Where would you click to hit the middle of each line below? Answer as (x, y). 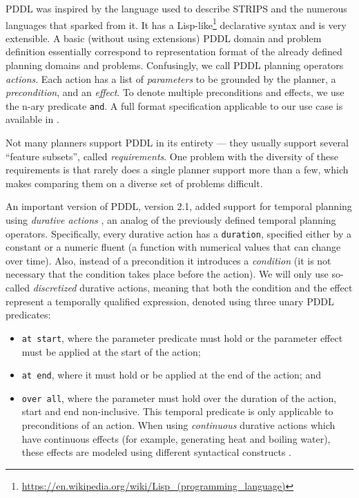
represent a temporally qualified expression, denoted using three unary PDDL (170, 301)
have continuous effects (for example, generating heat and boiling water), (176, 438)
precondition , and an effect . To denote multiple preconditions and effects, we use (175, 92)
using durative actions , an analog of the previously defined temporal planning (171, 220)
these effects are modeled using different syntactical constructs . (156, 452)
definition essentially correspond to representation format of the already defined (174, 51)
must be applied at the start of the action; (111, 351)
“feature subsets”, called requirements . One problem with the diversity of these (172, 156)
